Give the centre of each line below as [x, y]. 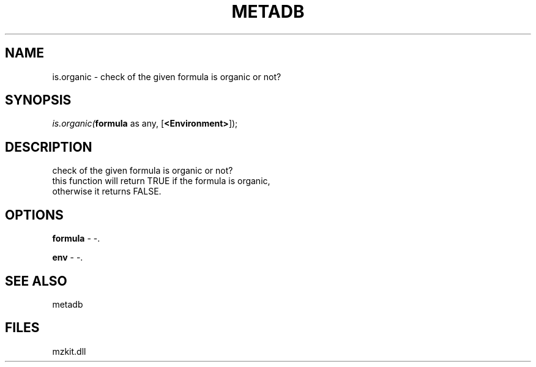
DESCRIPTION [49, 147]
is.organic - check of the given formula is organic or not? [167, 76]
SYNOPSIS [38, 100]
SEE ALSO [36, 281]
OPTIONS [34, 215]
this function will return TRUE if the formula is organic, [161, 181]
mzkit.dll [69, 351]
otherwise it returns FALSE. [107, 191]
